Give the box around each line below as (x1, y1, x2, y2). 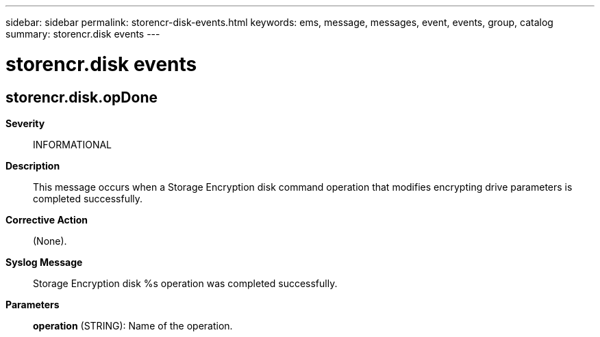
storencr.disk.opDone (5, 88, 158, 106)
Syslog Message (5, 256, 83, 268)
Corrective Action (5, 213, 88, 226)
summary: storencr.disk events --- (5, 28, 160, 40)
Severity (5, 117, 45, 129)
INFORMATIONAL (33, 138, 112, 150)
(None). (33, 234, 67, 247)
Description (5, 159, 60, 172)
